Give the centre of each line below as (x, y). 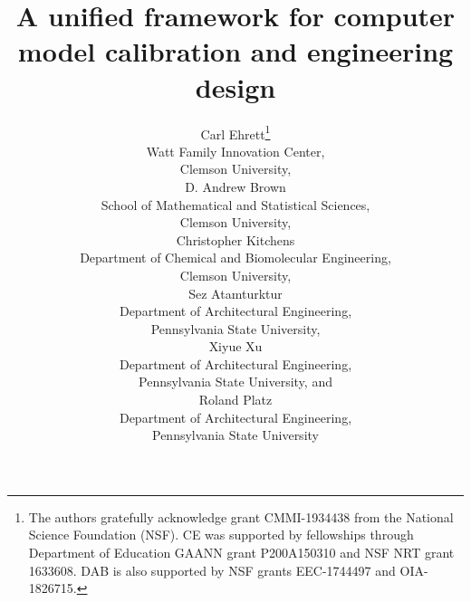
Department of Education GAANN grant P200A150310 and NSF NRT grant (241, 553)
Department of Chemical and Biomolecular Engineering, (235, 258)
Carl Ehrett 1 (235, 132)
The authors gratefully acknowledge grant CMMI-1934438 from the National (241, 516)
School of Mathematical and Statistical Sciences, (235, 204)
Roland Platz (235, 400)
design (235, 86)
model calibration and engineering (235, 51)
